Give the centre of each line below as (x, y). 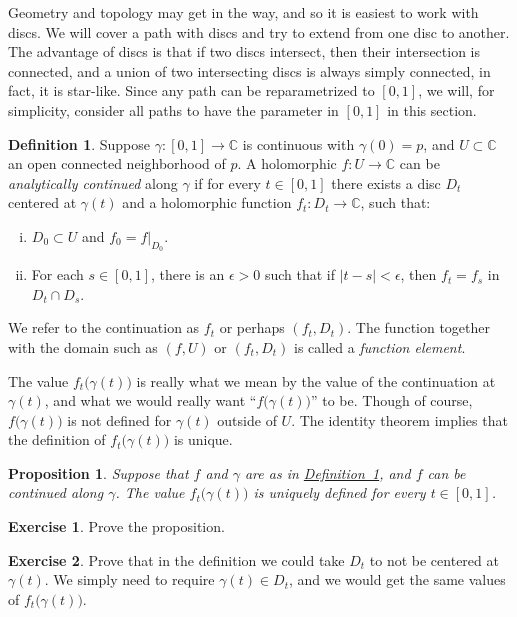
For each (57, 274)
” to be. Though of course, (391, 400)
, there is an (187, 274)
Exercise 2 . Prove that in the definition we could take (176, 559)
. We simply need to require (129, 579)
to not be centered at (434, 559)
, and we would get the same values (397, 579)
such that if (299, 274)
